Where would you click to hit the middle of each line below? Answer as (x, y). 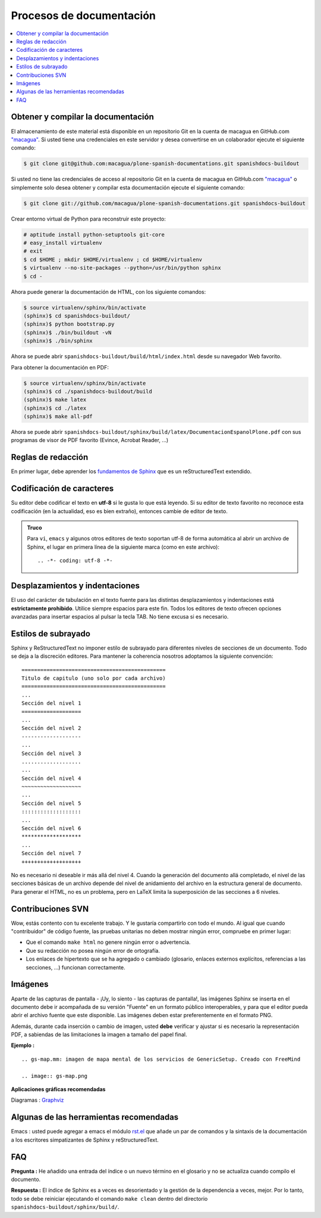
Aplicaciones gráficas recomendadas (58, 1089)
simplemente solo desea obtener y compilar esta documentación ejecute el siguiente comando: (128, 187)
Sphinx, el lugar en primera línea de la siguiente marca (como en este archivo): (123, 547)
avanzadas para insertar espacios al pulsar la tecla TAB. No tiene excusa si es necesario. (120, 616)
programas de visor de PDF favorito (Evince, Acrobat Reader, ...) (90, 440)
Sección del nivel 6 (51, 829)
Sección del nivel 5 (51, 803)
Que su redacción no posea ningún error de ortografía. (93, 950)
